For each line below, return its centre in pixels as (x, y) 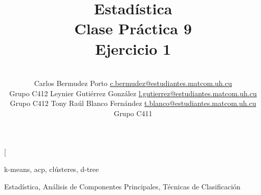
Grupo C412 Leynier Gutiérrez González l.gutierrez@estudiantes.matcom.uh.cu (133, 93)
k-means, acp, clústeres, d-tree (51, 169)
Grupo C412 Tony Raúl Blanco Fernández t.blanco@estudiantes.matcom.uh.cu (133, 103)
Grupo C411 (133, 113)
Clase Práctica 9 (133, 28)
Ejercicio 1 (133, 48)
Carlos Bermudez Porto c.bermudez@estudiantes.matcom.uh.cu (133, 83)
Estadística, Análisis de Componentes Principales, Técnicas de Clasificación (122, 186)
